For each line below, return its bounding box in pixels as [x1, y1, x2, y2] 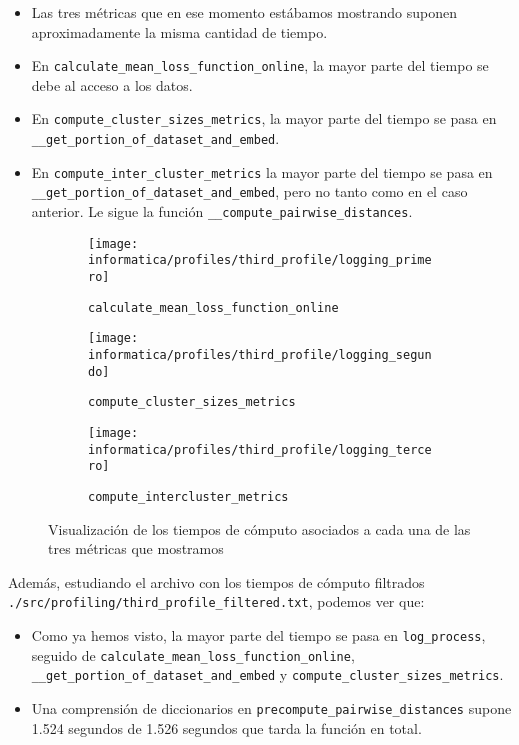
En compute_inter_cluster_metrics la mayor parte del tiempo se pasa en [31, 161, 493, 182]
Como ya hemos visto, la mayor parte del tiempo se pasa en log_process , [31, 625, 486, 646]
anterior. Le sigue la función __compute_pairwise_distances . [31, 201, 413, 222]
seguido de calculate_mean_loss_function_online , [31, 644, 355, 665]
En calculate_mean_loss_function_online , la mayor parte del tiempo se [31, 55, 489, 76]
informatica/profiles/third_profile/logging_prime [88, 253, 432, 268]
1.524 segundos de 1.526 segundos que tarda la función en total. [31, 717, 422, 738]
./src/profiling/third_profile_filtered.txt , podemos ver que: [8, 591, 425, 612]
